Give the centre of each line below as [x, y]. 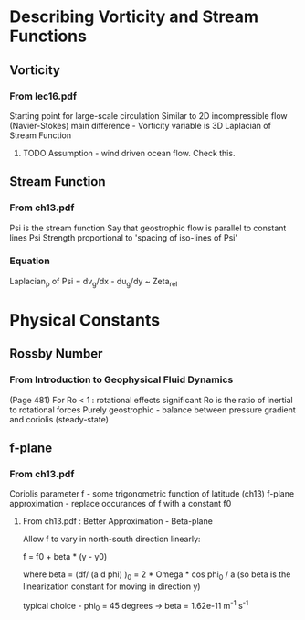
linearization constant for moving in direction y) [111, 586]
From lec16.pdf [43, 96]
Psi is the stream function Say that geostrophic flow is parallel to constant [148, 228]
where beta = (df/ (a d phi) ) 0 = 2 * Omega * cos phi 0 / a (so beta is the [157, 576]
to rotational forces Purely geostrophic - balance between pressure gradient [153, 410]
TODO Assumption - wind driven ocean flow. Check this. [129, 153]
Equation [30, 261]
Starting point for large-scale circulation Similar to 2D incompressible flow [148, 115]
